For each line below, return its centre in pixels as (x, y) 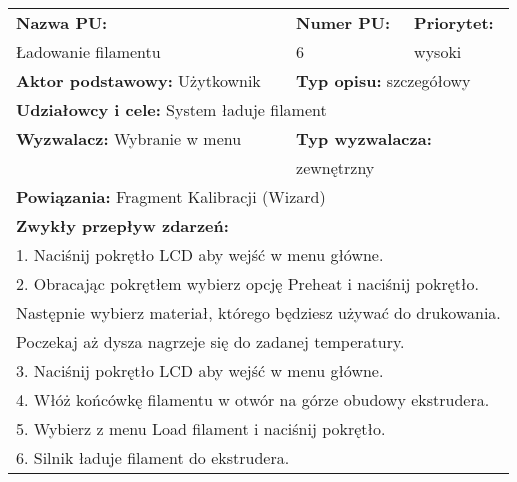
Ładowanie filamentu (88, 51)
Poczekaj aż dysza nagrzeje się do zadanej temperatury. (210, 341)
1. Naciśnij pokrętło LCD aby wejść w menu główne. (200, 254)
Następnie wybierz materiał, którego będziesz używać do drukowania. (258, 312)
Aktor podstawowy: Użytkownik (138, 80)
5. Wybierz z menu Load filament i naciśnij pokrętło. (201, 428)
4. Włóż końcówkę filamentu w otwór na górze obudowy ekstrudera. (253, 399)
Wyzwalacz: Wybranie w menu (129, 138)
